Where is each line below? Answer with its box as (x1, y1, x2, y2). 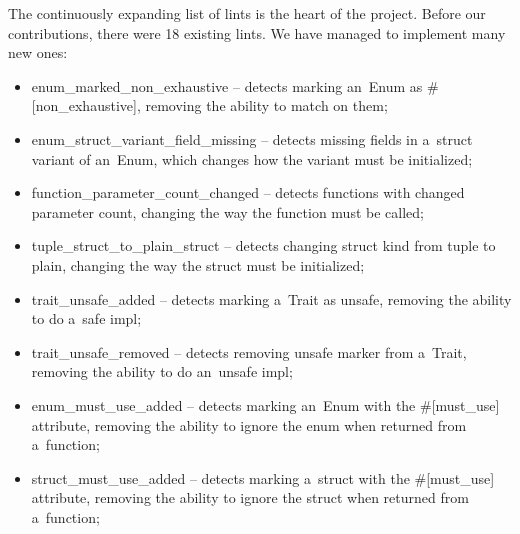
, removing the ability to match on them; (136, 95, 388, 116)
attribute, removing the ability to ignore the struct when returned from (31, 487, 469, 508)
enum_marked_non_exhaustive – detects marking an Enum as (31, 75, 423, 96)
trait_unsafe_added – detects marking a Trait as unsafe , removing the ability (31, 288, 512, 309)
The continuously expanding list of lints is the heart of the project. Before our (8, 3, 486, 23)
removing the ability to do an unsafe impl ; (31, 361, 293, 382)
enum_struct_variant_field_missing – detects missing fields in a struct (31, 128, 473, 149)
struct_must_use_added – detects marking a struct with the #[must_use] (31, 467, 495, 488)
